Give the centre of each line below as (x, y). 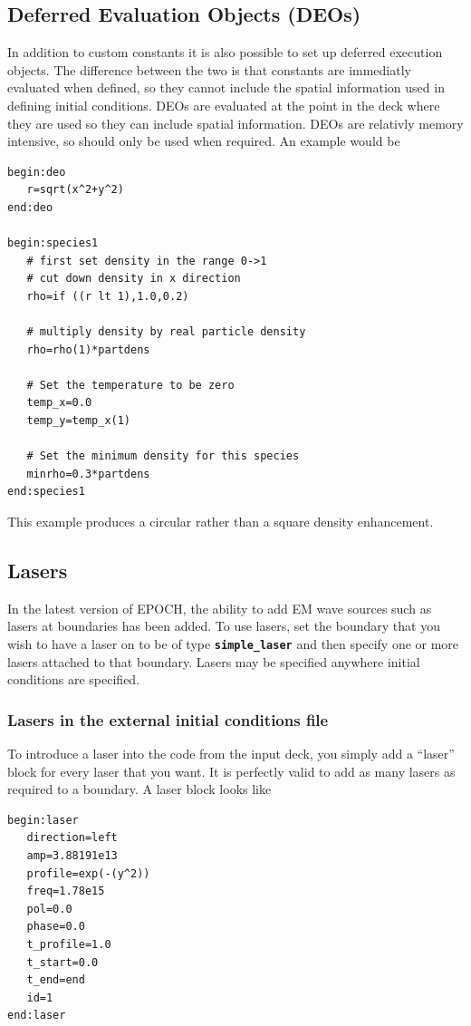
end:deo (30, 207)
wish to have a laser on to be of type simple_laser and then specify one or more (233, 644)
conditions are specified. (74, 679)
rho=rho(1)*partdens (88, 349)
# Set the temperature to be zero (130, 385)
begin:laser (43, 820)
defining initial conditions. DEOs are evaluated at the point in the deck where (224, 105)
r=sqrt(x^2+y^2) (75, 190)
